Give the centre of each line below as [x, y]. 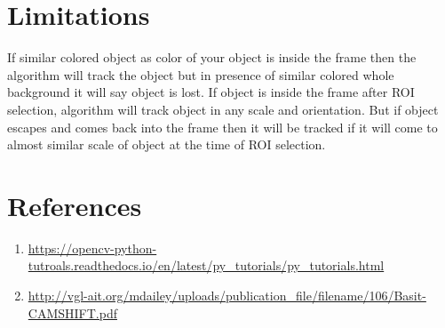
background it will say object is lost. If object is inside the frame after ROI [211, 92]
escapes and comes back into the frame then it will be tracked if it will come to [222, 127]
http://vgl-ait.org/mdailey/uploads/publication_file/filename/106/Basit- [227, 295]
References [75, 205]
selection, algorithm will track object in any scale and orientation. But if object [223, 109]
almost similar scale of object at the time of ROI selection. [167, 144]
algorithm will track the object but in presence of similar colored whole [201, 74]
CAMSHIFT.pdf [72, 312]
